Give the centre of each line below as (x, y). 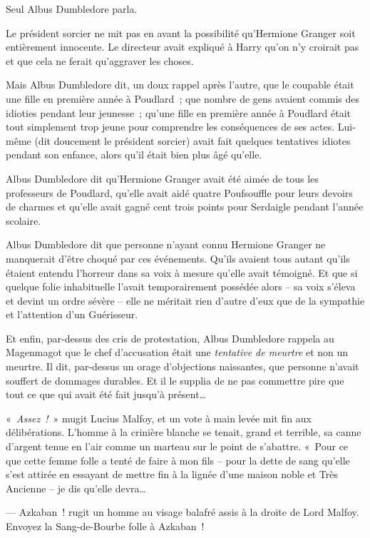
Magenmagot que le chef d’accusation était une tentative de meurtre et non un (177, 352)
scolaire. (24, 220)
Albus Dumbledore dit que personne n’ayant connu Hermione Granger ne (166, 244)
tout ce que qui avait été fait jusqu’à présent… (106, 394)
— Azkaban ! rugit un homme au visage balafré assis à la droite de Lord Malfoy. (183, 512)
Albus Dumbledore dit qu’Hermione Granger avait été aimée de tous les (162, 178)
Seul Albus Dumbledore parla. (72, 9)
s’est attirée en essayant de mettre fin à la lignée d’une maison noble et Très (172, 474)
